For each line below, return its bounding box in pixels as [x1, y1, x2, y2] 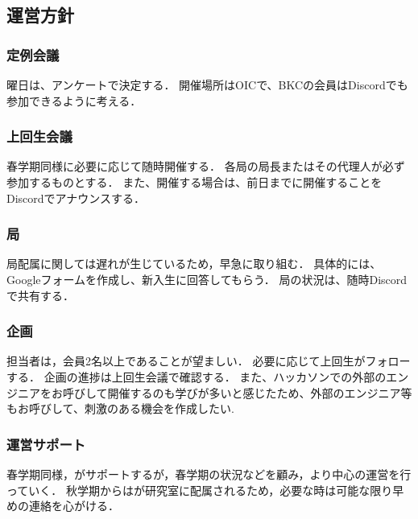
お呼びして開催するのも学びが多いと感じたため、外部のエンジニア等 [51, 384, 412, 401]
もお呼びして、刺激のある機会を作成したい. [6, 400, 234, 417]
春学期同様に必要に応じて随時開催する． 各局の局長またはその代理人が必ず [6, 158, 405, 175]
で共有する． [6, 286, 74, 303]
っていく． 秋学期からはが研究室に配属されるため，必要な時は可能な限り [6, 481, 393, 498]
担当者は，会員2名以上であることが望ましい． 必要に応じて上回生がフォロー [6, 352, 411, 369]
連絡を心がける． [28, 497, 119, 514]
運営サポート [6, 434, 86, 454]
